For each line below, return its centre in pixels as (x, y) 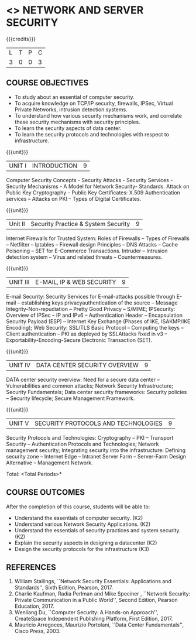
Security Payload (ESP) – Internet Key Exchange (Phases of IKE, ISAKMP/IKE (98, 321)
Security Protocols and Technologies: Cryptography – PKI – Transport (90, 437)
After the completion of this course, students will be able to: (78, 506)
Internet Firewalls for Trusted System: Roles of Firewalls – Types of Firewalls (98, 238)
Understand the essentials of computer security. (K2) (79, 518)
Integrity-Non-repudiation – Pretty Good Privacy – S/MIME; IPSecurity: (91, 309)
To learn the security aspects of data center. (68, 128)
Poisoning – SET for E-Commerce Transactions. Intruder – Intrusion (87, 251)
